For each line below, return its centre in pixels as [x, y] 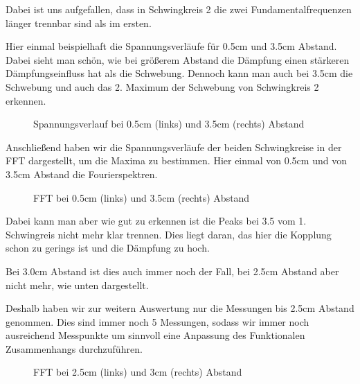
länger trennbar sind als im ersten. [79, 23]
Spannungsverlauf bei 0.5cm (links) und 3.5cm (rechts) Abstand [169, 124]
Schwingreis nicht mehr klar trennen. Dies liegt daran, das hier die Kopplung [169, 234]
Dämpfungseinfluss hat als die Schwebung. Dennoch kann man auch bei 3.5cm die [179, 73]
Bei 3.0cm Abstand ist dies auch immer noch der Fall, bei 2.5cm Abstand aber [172, 271]
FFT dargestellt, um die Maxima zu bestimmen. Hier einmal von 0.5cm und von [176, 160]
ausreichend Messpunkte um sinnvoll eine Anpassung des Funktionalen [155, 335]
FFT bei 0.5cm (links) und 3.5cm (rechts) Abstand [142, 197]
